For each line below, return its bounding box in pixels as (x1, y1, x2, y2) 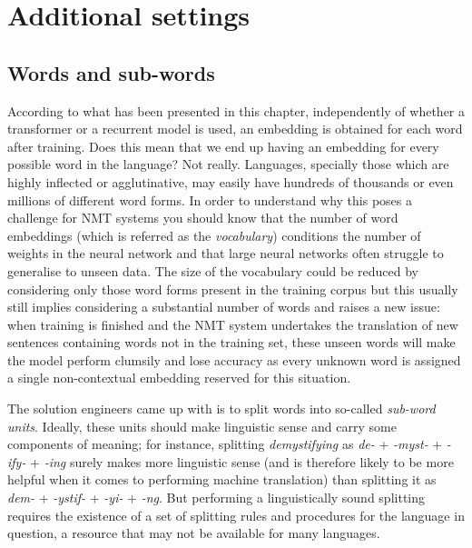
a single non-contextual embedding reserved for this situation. (7, 368, 351, 387)
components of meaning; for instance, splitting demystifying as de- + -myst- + (7, 434, 443, 453)
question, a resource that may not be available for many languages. (7, 523, 380, 543)
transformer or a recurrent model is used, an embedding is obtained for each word (7, 119, 463, 138)
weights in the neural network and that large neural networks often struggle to (7, 244, 444, 263)
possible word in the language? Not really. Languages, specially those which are (7, 154, 449, 174)
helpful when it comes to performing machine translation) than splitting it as (7, 470, 437, 489)
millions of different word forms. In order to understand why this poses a (7, 190, 412, 209)
